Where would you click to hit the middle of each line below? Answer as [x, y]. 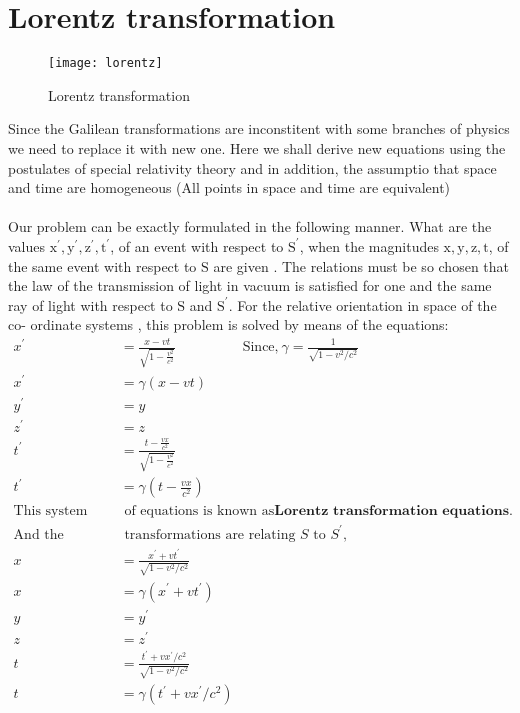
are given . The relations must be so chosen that [361, 265]
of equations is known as [199, 511]
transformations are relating [210, 534]
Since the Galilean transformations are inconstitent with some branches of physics [259, 128]
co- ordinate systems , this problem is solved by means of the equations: [228, 324]
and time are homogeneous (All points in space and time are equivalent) [229, 187]
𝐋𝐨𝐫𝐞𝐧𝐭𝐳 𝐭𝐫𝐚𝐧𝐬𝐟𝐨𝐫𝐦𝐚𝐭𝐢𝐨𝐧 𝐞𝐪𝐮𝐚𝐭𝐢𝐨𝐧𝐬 [392, 511]
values [27, 245]
